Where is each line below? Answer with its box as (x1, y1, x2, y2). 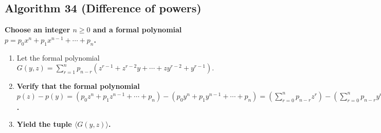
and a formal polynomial (93, 24, 182, 35)
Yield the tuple (16, 119, 72, 129)
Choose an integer (5, 24, 70, 35)
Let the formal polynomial (16, 52, 100, 63)
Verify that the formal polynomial (16, 81, 140, 91)
